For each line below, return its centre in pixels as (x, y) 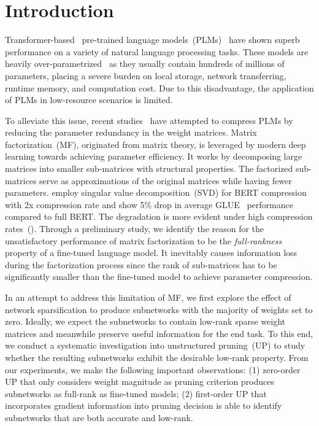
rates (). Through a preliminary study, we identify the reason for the (135, 229)
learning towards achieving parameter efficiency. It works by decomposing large (154, 156)
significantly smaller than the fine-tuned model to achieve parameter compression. (159, 277)
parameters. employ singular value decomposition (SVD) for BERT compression (156, 192)
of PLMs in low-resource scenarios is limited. (89, 100)
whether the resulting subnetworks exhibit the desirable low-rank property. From (157, 357)
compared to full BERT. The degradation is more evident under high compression (159, 216)
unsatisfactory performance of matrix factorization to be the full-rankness (144, 240)
